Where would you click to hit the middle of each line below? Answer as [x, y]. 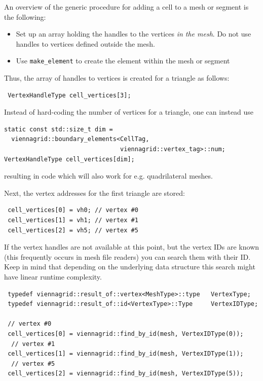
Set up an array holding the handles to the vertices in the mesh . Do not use [134, 34]
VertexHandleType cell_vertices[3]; [69, 95]
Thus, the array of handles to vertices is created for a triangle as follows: [117, 78]
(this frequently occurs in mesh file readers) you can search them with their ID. [127, 256]
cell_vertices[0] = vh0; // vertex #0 [73, 210]
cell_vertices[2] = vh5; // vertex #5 [73, 230]
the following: [25, 16]
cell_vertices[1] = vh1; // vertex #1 [73, 220]
